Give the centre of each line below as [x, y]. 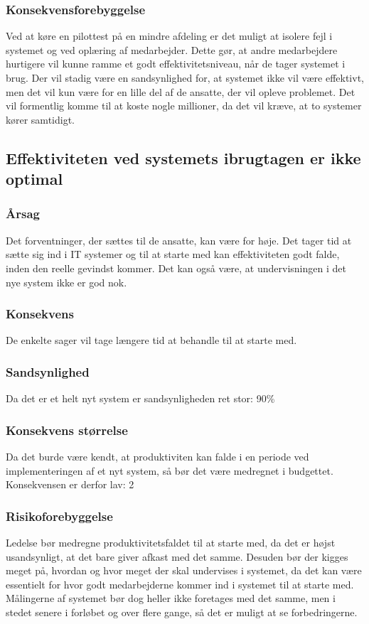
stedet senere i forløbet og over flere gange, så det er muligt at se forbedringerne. [182, 612]
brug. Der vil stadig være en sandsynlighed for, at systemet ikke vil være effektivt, [185, 77]
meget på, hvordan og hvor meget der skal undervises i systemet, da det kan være [184, 570]
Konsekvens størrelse [67, 430]
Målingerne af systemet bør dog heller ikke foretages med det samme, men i [171, 598]
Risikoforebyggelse [59, 516]
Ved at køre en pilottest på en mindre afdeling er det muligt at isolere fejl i [169, 36]
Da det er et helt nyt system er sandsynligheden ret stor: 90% [140, 398]
